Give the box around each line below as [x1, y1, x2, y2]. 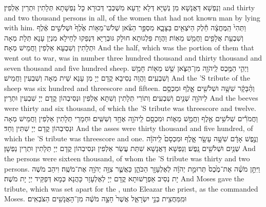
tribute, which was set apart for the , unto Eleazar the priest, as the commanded [4, 183, 258, 194]
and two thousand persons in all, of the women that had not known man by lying [4, 12, 260, 23]
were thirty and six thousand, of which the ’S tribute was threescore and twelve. [4, 102, 256, 113]
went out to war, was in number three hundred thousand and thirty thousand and [4, 52, 262, 63]
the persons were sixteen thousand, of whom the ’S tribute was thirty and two [4, 153, 250, 163]
